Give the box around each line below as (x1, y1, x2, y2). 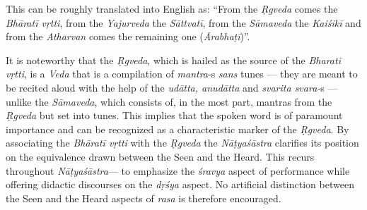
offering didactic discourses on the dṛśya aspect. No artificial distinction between (6, 177, 354, 192)
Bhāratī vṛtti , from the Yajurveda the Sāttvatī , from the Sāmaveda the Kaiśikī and (6, 15, 361, 30)
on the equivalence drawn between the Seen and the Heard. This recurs (6, 149, 315, 163)
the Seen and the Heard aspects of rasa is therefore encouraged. (6, 190, 281, 205)
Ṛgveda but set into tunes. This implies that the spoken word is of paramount (6, 108, 343, 123)
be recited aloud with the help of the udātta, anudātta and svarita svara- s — (6, 80, 338, 94)
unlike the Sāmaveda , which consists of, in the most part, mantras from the (6, 94, 332, 109)
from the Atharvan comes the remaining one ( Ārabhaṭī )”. (6, 29, 250, 44)
